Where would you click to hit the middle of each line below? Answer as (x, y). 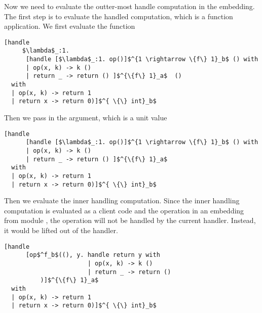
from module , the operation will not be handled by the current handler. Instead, (130, 220)
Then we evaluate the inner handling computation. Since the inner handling (122, 200)
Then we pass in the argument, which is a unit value (86, 118)
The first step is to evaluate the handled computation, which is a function (119, 16)
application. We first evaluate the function (70, 26)
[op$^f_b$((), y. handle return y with (93, 255)
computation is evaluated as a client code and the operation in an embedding (124, 210)
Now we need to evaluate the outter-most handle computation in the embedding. (129, 6)
